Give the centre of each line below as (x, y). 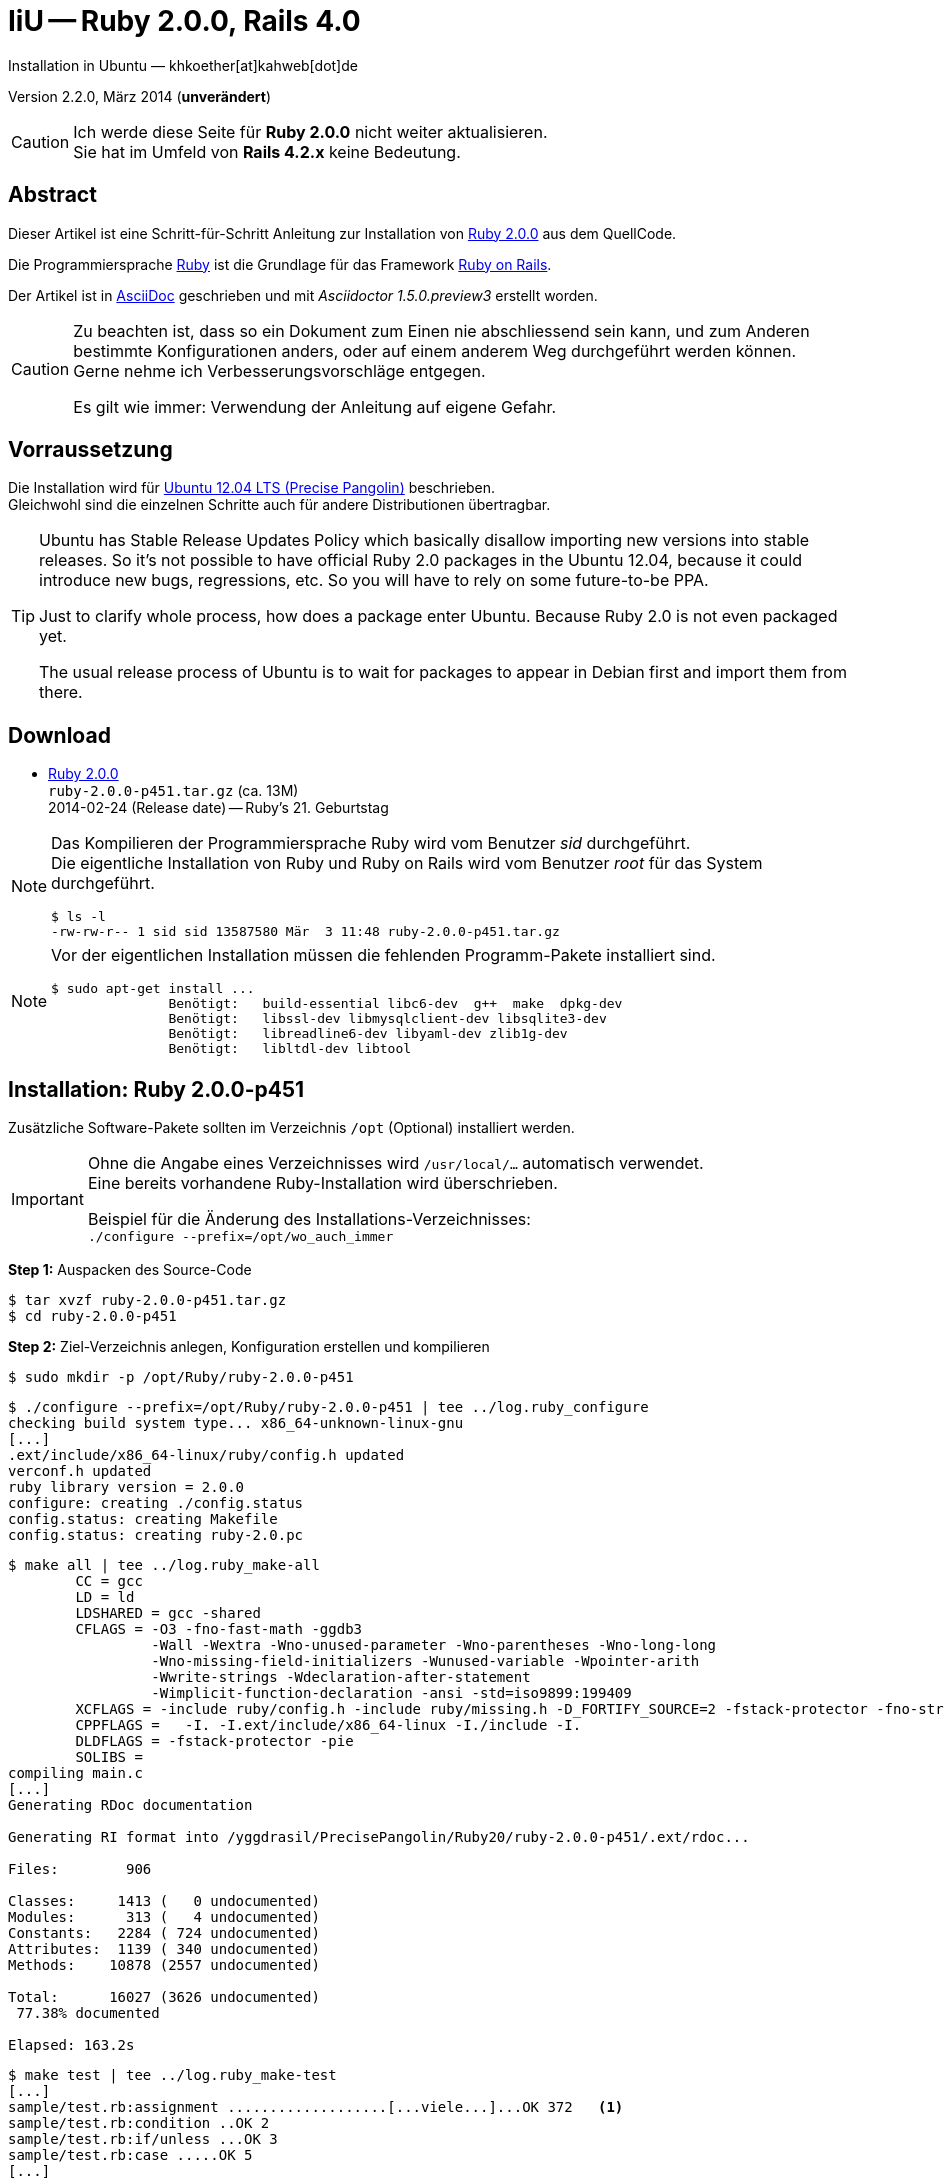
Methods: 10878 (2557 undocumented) (164, 1965)
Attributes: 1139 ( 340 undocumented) (164, 1949)
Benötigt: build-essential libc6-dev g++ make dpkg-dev (395, 1004)
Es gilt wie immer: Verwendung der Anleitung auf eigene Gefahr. (315, 406)
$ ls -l (78, 917)
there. (61, 692)
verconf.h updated (80, 1471)
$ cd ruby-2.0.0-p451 (92, 1316)
